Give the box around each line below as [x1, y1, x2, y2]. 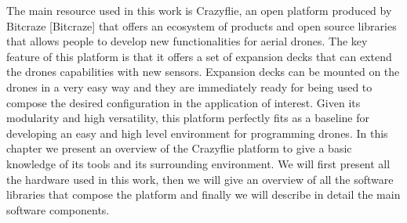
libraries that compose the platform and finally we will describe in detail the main [6, 186, 401, 203]
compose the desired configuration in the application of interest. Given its [6, 94, 361, 110]
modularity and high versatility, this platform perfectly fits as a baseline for [6, 110, 370, 126]
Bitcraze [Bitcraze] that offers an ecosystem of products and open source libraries [6, 17, 397, 34]
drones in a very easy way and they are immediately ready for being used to [6, 78, 372, 95]
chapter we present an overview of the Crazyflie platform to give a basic [6, 140, 352, 156]
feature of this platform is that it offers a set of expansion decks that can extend [6, 48, 392, 64]
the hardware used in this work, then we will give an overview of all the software [6, 171, 394, 187]
